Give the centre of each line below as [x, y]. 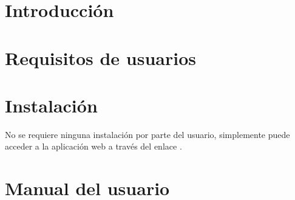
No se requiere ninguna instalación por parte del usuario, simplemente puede [147, 134]
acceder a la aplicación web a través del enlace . [93, 146]
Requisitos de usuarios [100, 57]
